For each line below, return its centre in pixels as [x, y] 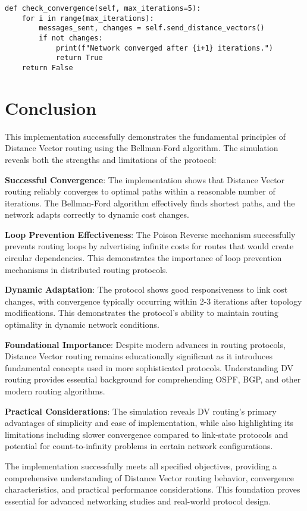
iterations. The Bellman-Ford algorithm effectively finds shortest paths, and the [150, 203]
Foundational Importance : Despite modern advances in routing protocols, [145, 344]
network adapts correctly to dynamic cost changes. [97, 214]
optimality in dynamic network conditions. [82, 325]
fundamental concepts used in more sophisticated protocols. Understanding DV [149, 367]
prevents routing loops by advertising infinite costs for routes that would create [149, 246]
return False [47, 68]
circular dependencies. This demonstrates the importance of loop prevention [143, 258]
